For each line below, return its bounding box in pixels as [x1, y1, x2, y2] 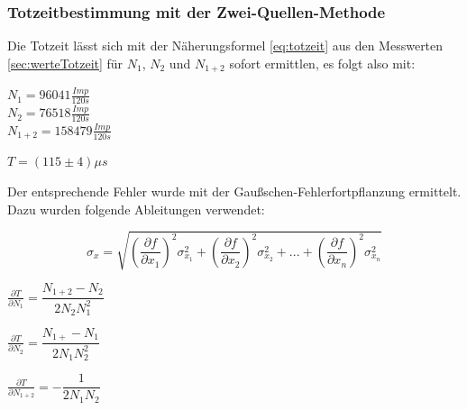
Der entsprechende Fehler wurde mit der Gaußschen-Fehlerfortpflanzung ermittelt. [7, 181, 462, 200]
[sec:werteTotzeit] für [7, 53, 124, 72]
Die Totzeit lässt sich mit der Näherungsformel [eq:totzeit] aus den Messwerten [7, 36, 444, 55]
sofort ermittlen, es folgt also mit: [229, 53, 416, 72]
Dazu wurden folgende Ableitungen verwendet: [7, 199, 265, 218]
